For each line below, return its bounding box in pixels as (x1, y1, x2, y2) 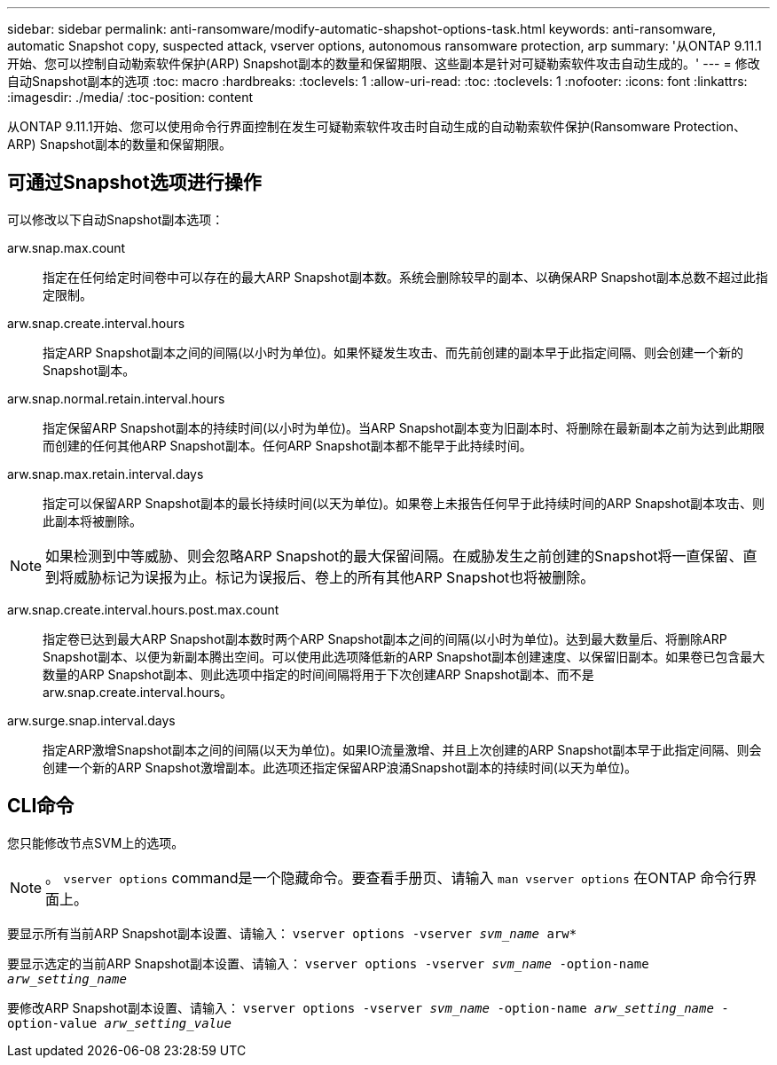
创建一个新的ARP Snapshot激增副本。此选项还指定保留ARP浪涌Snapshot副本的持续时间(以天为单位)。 (43, 759, 638, 775)
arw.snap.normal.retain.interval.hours (7, 390, 225, 406)
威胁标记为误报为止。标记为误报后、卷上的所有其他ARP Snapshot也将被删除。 (74, 568, 595, 586)
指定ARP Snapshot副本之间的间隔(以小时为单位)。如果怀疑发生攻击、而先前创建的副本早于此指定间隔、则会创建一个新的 (43, 344, 744, 360)
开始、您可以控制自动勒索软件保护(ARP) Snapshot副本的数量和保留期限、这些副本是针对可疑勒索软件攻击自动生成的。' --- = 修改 (7, 56, 760, 71)
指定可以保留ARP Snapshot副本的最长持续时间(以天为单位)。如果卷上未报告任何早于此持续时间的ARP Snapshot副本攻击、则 (43, 495, 765, 511)
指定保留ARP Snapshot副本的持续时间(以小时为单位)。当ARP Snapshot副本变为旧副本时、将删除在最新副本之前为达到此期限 (43, 419, 765, 435)
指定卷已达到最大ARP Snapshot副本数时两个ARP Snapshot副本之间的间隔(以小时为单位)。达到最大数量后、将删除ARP (43, 630, 727, 646)
